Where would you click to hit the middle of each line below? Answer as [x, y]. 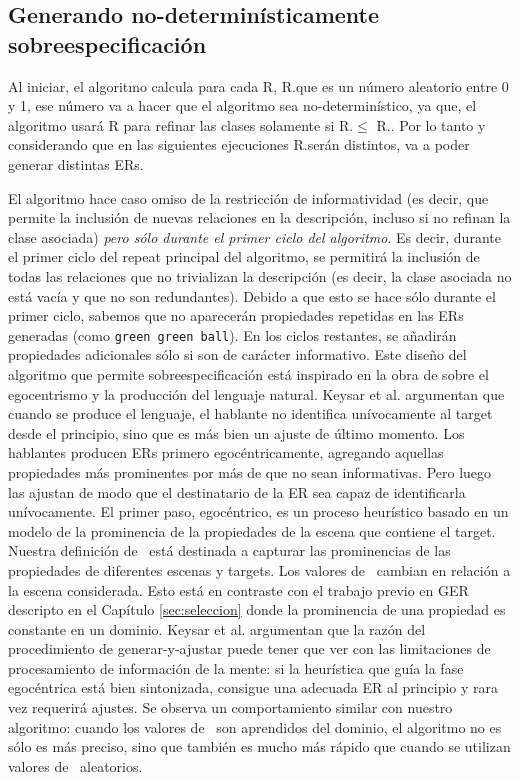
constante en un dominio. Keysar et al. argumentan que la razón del [217, 628]
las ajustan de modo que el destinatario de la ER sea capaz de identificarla [237, 491]
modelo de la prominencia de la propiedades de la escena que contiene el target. [252, 530]
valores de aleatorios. [75, 765]
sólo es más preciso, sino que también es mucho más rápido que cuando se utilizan [259, 746]
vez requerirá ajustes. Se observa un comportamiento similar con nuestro [230, 707]
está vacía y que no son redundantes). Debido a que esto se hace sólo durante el [252, 295]
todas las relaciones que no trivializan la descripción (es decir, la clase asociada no [260, 275]
